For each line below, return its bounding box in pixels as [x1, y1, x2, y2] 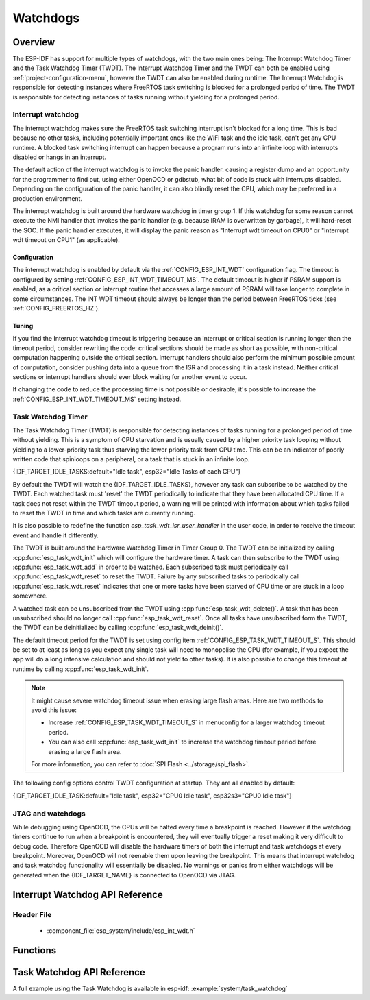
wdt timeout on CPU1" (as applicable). [12, 236, 120, 244]
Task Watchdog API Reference [12, 966, 145, 978]
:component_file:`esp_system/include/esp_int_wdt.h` [47, 926, 195, 935]
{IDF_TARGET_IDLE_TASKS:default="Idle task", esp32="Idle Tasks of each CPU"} [12, 467, 241, 476]
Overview [12, 36, 56, 48]
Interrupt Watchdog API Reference [12, 888, 164, 901]
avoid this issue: [31, 706, 77, 714]
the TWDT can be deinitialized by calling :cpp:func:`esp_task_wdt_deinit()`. [12, 624, 224, 632]
